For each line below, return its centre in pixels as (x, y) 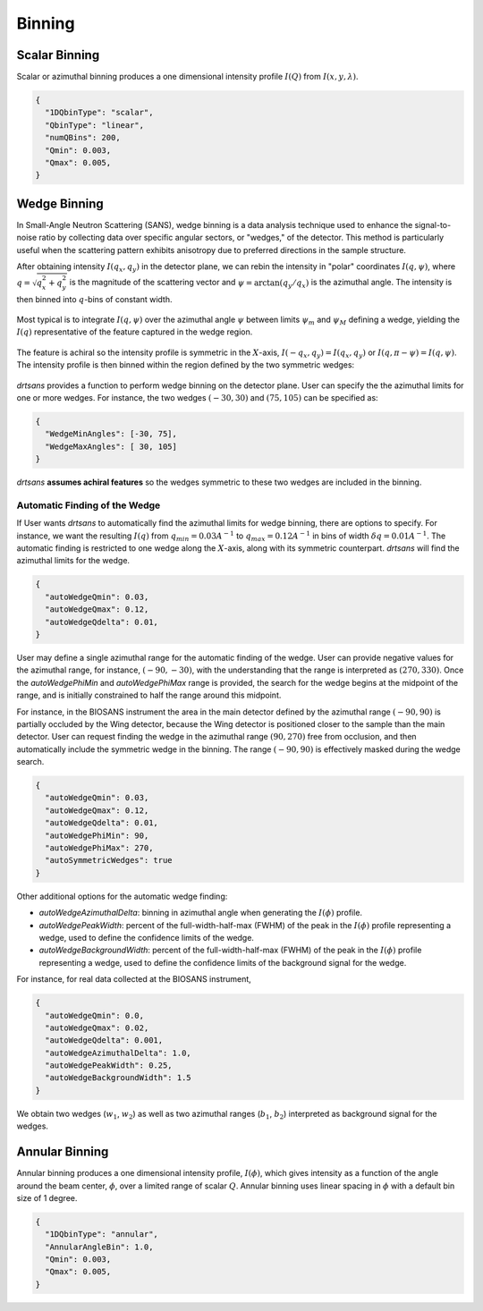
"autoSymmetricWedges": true (109, 860)
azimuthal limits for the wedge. (73, 561)
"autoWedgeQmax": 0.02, (97, 1028)
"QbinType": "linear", (95, 125)
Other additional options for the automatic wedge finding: (122, 896)
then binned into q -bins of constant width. (95, 299)
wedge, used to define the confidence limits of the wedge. (147, 937)
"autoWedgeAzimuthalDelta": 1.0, (118, 1053)
